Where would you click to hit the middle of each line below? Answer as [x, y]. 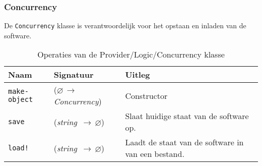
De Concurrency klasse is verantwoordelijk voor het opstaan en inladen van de [125, 25]
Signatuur [74, 75]
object [21, 100]
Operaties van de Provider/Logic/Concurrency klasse [131, 54]
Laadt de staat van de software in [184, 142]
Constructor [146, 95]
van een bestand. [155, 154]
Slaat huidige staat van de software [187, 116]
